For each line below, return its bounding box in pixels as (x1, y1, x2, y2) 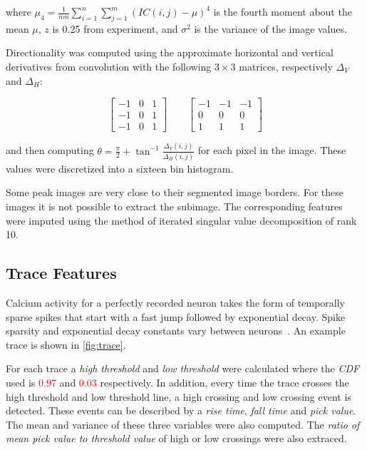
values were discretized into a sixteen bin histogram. (6, 160, 234, 175)
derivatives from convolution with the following (6, 58, 212, 73)
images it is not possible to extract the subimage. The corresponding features (6, 199, 343, 214)
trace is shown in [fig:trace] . (6, 337, 126, 352)
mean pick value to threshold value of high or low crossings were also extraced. (6, 431, 347, 446)
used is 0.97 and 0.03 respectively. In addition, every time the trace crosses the (6, 375, 349, 390)
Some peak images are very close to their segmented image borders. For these (6, 185, 344, 200)
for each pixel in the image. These (197, 143, 346, 158)
